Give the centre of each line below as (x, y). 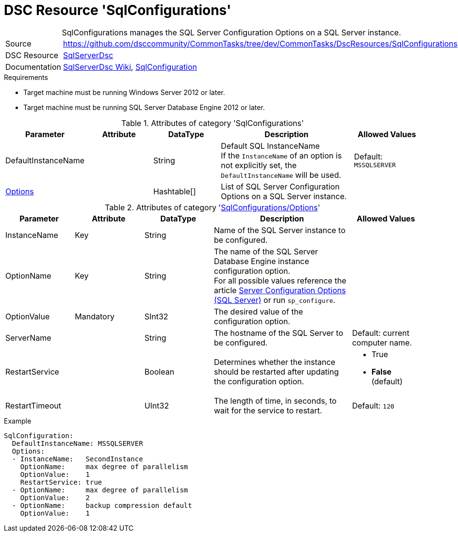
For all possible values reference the (280, 280)
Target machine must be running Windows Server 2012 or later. (124, 92)
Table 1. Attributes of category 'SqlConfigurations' (213, 123)
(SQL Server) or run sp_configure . (275, 300)
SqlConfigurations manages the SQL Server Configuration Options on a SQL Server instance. (231, 32)
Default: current (381, 333)
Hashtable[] (175, 191)
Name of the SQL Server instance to (280, 230)
